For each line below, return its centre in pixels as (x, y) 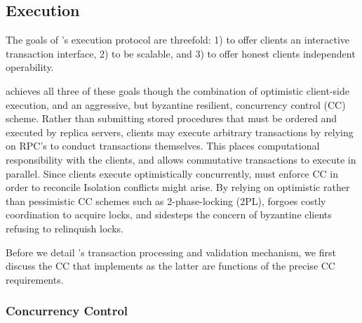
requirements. (35, 279)
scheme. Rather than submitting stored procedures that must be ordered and (172, 118)
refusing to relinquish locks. (65, 228)
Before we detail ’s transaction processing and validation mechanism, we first (171, 252)
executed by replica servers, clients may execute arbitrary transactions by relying (180, 132)
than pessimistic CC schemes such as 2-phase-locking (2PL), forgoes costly (166, 200)
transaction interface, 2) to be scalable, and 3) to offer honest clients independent (181, 53)
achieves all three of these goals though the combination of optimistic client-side (177, 90)
